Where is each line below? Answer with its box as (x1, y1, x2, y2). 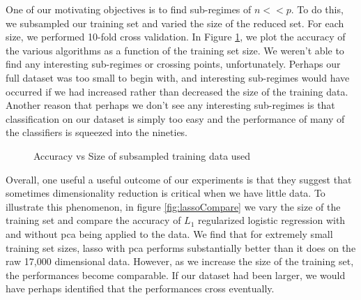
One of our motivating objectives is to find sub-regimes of (6, 2, 252, 16)
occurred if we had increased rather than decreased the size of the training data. (6, 84, 348, 98)
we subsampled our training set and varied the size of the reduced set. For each (6, 15, 344, 30)
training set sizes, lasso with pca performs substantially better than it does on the (6, 240, 356, 255)
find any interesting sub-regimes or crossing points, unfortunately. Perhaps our (6, 57, 341, 71)
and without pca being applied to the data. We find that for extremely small (6, 226, 333, 241)
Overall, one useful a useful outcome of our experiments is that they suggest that (6, 172, 352, 186)
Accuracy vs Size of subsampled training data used (33, 148, 251, 163)
